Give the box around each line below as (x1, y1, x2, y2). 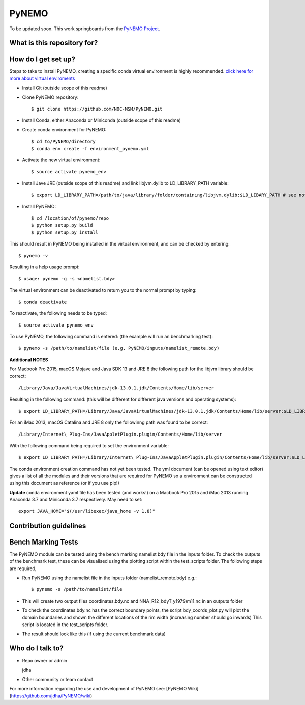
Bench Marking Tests (9, 537, 78, 546)
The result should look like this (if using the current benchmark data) (22, 631, 166, 637)
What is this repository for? (9, 39, 98, 47)
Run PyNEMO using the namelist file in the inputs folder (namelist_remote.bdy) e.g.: (22, 575, 197, 581)
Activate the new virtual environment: (22, 157, 101, 163)
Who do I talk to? (9, 644, 64, 653)
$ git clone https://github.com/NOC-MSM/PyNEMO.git (31, 106, 163, 112)
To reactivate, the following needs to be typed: (9, 310, 107, 316)
